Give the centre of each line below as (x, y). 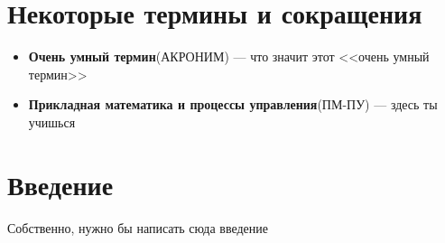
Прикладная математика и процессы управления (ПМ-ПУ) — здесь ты (233, 104)
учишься (52, 121)
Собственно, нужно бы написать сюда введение (138, 227)
